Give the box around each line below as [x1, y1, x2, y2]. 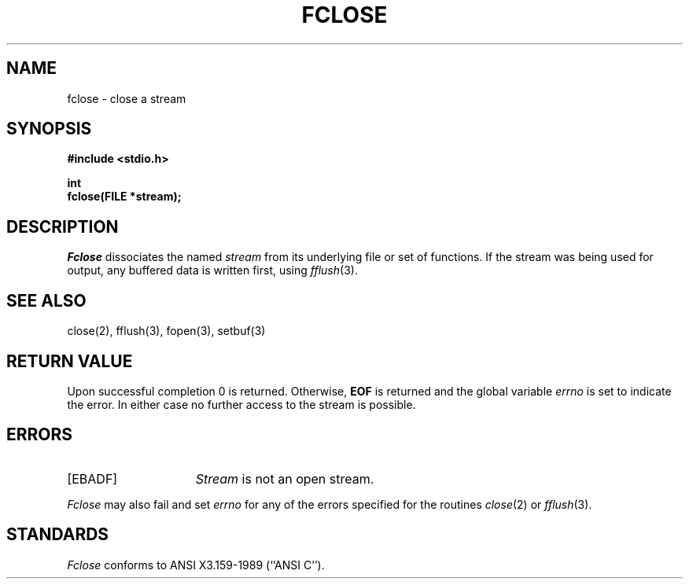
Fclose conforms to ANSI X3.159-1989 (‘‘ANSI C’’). [67, 557, 325, 572]
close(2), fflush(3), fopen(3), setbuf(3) [67, 324, 266, 338]
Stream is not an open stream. [195, 470, 374, 487]
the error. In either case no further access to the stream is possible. [67, 397, 416, 411]
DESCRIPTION [6, 216, 119, 237]
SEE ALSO [6, 290, 87, 311]
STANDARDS [6, 524, 109, 545]
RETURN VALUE [6, 351, 133, 371]
